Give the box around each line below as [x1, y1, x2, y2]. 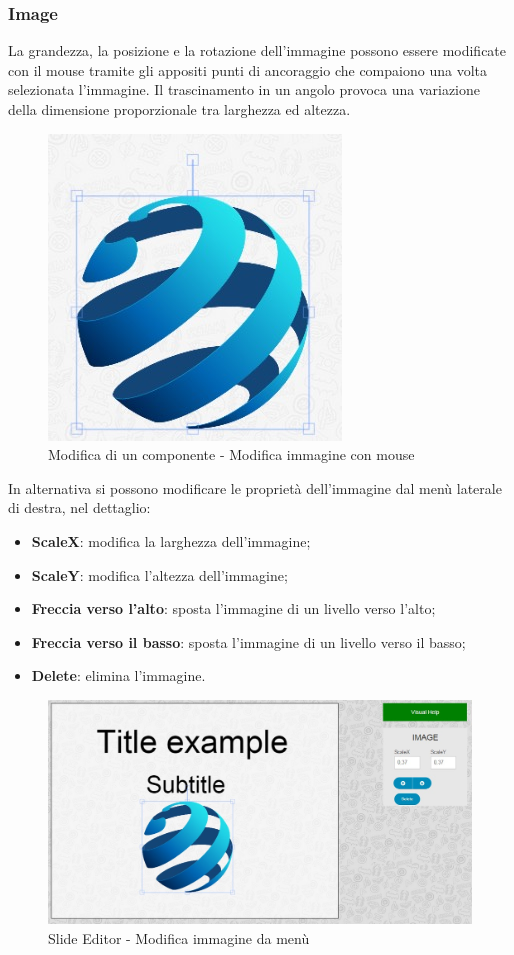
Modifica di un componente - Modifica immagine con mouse [48, 444, 415, 465]
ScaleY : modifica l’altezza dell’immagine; [31, 564, 288, 585]
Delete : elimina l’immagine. [31, 665, 206, 686]
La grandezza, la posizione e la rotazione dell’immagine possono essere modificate [8, 40, 507, 61]
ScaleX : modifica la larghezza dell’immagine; [31, 530, 311, 551]
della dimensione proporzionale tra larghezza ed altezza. [8, 99, 351, 119]
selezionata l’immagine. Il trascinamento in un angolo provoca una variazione [8, 79, 480, 100]
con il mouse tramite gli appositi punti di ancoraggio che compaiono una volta [8, 59, 487, 80]
